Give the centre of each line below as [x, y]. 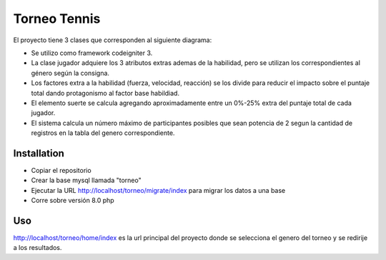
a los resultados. [38, 248]
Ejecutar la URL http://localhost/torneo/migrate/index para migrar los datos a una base [158, 190]
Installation [39, 153]
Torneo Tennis [57, 19]
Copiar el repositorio [61, 170]
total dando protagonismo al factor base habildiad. [105, 93]
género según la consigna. [70, 73]
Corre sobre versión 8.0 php [73, 201]
